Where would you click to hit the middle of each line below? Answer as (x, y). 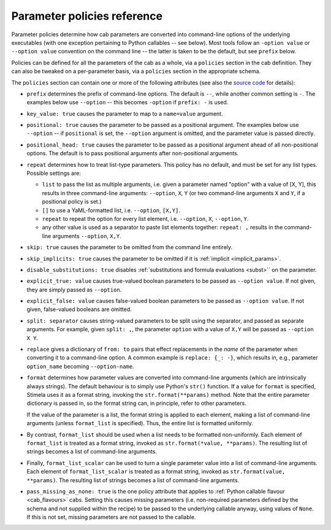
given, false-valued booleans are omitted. (79, 309)
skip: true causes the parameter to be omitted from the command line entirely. (130, 247)
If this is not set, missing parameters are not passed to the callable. (111, 517)
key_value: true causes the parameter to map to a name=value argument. (125, 113)
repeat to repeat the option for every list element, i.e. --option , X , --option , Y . (145, 218)
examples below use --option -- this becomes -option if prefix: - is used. (127, 102)
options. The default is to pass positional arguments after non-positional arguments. (133, 153)
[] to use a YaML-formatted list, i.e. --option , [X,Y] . (111, 210)
